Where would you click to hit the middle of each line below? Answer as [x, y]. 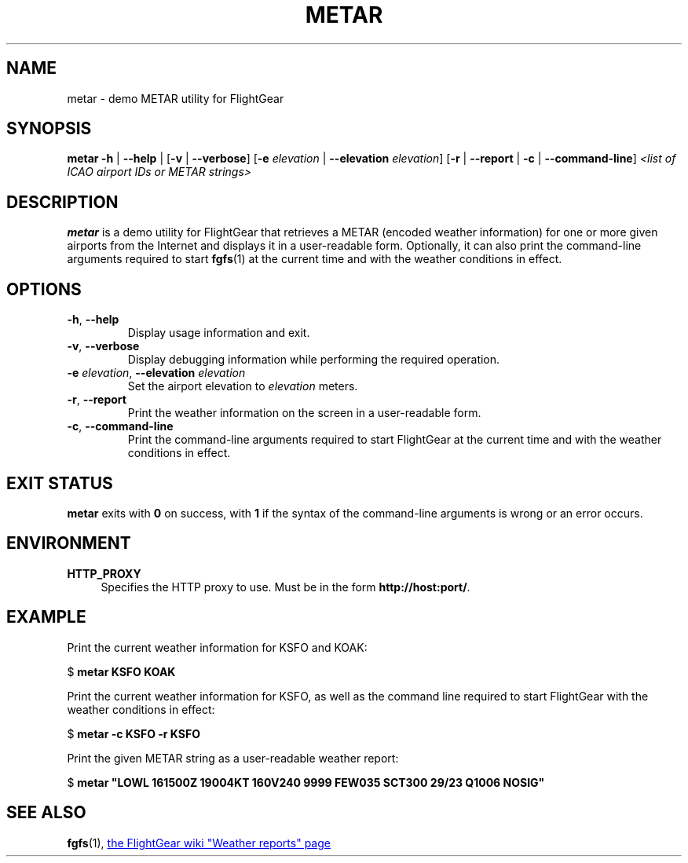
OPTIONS [44, 289]
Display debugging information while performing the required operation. [314, 360]
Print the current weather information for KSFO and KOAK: [217, 647]
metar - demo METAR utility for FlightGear [176, 98]
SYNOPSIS [49, 129]
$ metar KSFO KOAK [121, 671]
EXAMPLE [46, 617]
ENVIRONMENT [69, 543]
